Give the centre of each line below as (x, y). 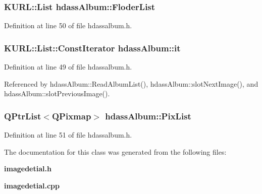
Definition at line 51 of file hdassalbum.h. (68, 135)
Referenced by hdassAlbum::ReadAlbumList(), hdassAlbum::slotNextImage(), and (131, 83)
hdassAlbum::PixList (148, 116)
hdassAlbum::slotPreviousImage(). (57, 93)
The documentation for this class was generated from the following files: (115, 151)
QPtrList (23, 116)
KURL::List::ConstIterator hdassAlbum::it (92, 48)
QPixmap (71, 116)
